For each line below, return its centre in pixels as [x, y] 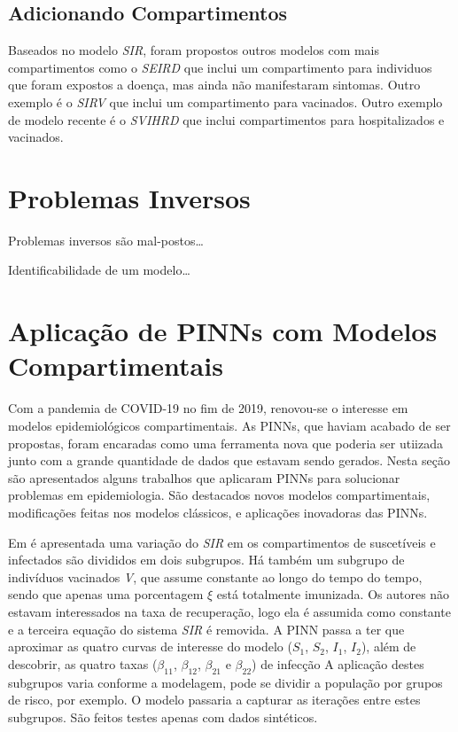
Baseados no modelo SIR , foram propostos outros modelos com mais [194, 50]
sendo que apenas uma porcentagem [106, 594]
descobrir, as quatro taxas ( [83, 663]
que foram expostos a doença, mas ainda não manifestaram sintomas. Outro [214, 85]
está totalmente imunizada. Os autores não [333, 594]
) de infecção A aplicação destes [338, 663]
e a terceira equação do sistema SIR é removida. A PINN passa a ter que [206, 629]
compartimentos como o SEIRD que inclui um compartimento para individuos [220, 67]
